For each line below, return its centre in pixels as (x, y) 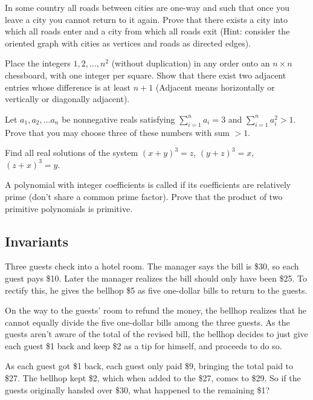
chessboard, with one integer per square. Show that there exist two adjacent (146, 75)
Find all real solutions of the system (72, 153)
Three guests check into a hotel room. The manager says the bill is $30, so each (152, 266)
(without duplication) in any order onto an (191, 63)
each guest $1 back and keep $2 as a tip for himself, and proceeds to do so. (144, 345)
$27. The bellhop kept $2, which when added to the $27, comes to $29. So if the (153, 378)
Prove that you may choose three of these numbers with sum (117, 132)
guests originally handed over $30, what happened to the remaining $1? (137, 389)
